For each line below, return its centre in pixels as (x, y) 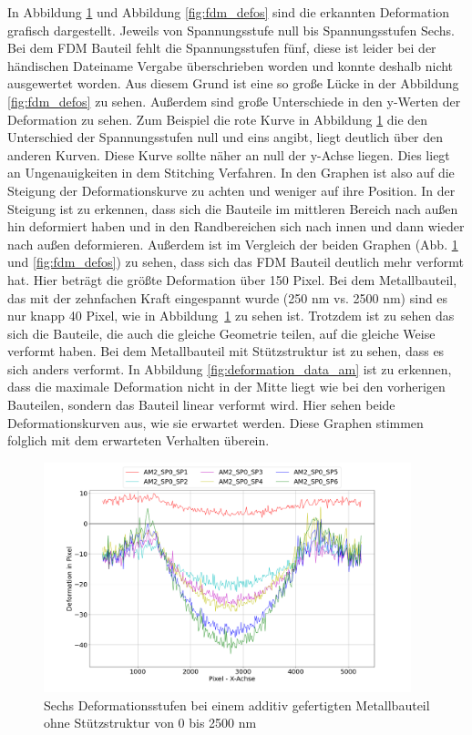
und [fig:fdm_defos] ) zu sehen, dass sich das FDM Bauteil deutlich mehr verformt (236, 262)
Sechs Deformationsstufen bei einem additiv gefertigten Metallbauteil (237, 704)
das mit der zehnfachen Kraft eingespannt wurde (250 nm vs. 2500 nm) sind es (228, 297)
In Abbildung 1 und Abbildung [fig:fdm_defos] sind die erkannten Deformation (229, 12)
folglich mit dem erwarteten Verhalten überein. (139, 440)
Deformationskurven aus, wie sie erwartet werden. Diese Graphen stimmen (215, 422)
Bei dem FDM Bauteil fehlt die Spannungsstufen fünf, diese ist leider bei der (222, 48)
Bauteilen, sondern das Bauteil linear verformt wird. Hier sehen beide (201, 405)
